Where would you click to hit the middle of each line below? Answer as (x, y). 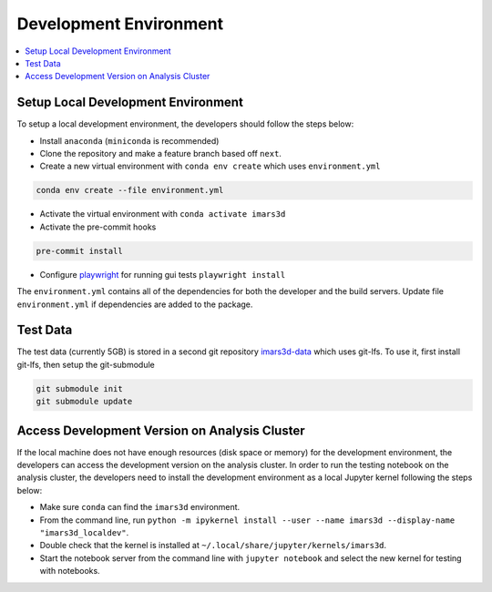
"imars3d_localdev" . (84, 533)
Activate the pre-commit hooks (98, 227)
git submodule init (79, 388)
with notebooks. (70, 571)
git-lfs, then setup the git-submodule (86, 364)
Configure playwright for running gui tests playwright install (163, 274)
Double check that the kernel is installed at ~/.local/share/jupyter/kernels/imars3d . (213, 546)
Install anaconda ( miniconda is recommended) (129, 140)
